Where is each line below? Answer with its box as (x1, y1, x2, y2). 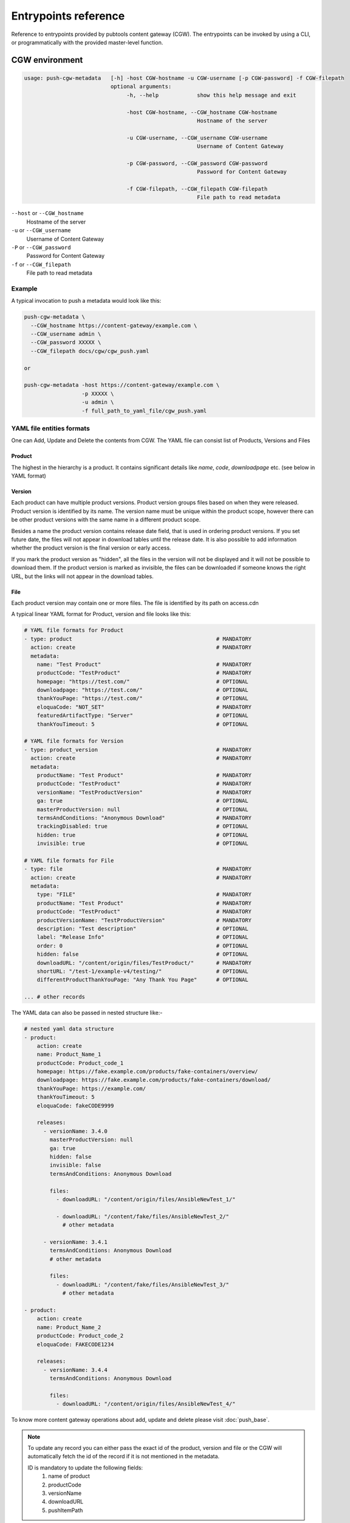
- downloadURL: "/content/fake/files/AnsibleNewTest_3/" (55, 1281, 230, 1288)
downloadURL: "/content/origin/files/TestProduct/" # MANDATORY (36, 959, 252, 966)
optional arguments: (110, 83, 172, 90)
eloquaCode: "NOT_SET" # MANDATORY (36, 704, 252, 710)
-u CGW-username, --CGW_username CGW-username (126, 134, 268, 141)
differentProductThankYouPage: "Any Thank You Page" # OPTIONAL (36, 977, 249, 983)
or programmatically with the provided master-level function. (11, 38, 163, 46)
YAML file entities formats (11, 424, 91, 433)
